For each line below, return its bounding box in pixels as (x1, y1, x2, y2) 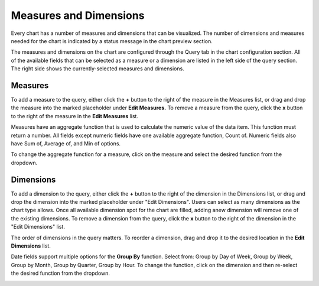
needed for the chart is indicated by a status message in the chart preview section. (11, 37, 213, 44)
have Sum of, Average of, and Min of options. (11, 139, 121, 147)
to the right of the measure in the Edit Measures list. (11, 112, 139, 119)
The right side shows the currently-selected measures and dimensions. (11, 65, 184, 72)
